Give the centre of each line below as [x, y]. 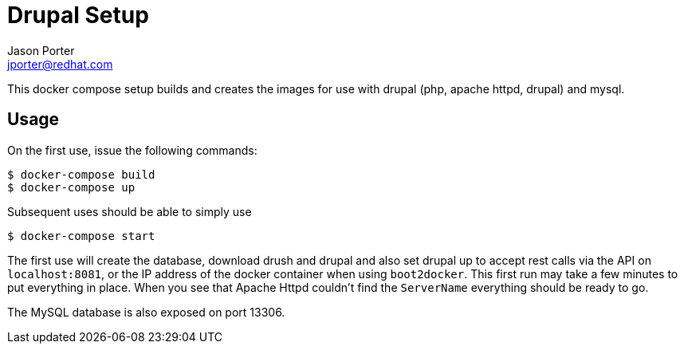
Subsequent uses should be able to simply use [130, 211]
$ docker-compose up [71, 187]
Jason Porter [41, 50]
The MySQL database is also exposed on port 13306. [146, 312]
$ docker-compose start [81, 236]
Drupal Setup [78, 15]
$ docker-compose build [81, 174]
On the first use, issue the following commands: [132, 150]
